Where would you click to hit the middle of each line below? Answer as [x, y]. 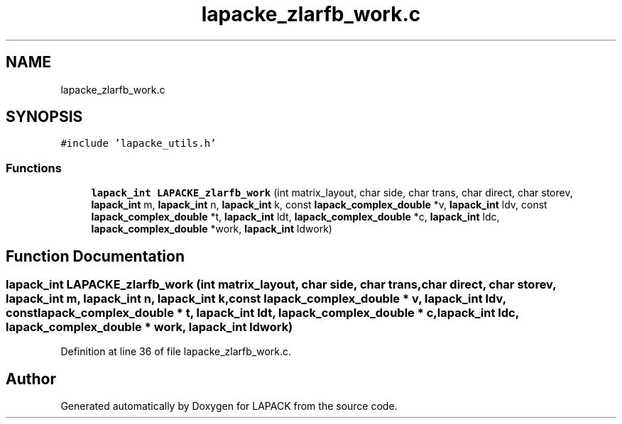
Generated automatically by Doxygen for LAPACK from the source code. [229, 406]
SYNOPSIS [44, 117]
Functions [34, 168]
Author [31, 379]
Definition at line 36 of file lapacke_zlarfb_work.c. [176, 352]
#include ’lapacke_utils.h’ [138, 144]
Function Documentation [95, 256]
